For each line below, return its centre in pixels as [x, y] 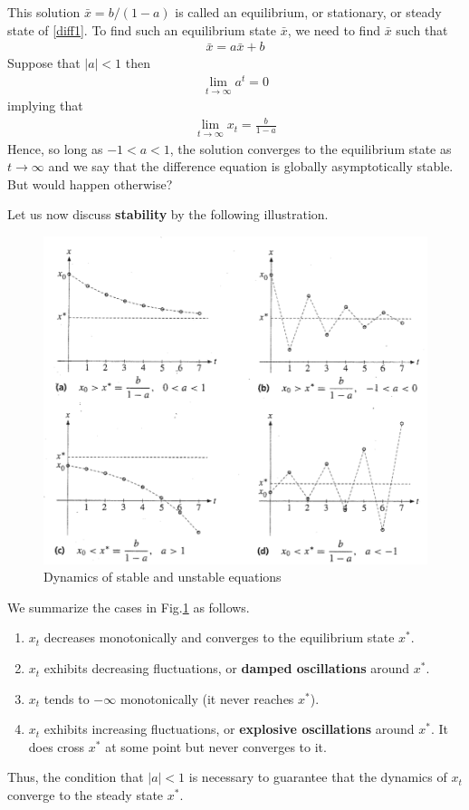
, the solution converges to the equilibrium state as [311, 148]
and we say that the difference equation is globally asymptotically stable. [251, 166]
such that [422, 29]
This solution [44, 12]
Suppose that [44, 63]
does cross [57, 746]
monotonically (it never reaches [207, 698]
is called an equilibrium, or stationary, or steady [308, 12]
